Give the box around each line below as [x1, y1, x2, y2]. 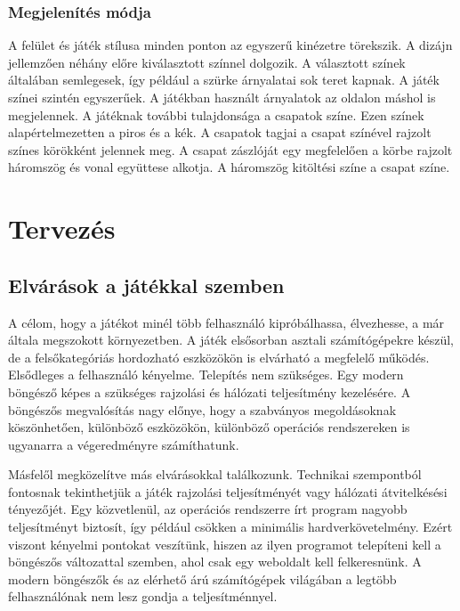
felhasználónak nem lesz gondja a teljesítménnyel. [8, 587, 278, 606]
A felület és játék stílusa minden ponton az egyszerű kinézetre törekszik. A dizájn [8, 36, 453, 54]
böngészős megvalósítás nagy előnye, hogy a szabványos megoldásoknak [8, 400, 397, 419]
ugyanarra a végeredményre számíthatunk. [8, 435, 239, 453]
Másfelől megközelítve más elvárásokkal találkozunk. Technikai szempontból [8, 465, 422, 484]
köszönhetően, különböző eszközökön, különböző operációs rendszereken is [8, 418, 410, 436]
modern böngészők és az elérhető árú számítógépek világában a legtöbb [8, 569, 397, 588]
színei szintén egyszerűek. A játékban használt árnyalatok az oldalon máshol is [8, 88, 436, 106]
